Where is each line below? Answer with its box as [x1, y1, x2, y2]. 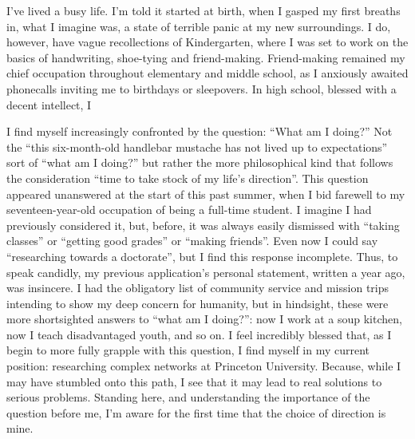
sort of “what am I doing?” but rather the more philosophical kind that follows [6, 154, 393, 171]
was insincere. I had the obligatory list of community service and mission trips [6, 279, 389, 296]
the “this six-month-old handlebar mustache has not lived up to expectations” [6, 138, 388, 155]
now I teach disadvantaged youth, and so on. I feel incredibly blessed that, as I [6, 326, 392, 342]
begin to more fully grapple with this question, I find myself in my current [6, 342, 370, 358]
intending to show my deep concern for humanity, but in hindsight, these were [6, 295, 389, 311]
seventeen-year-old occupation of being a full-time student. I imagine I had [6, 201, 372, 218]
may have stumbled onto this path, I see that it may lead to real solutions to [6, 373, 382, 390]
